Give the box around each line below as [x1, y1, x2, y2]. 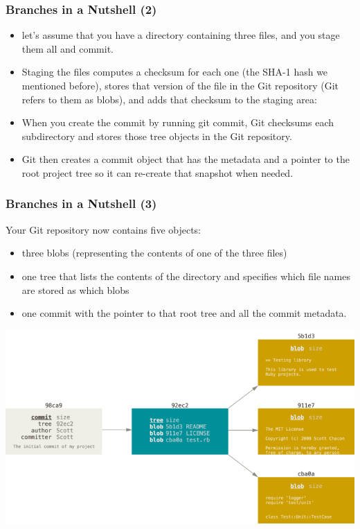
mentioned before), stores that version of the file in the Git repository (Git [21, 78, 339, 92]
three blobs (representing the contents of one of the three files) [21, 245, 287, 260]
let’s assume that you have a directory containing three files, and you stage [21, 28, 340, 42]
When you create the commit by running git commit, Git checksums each [21, 115, 334, 130]
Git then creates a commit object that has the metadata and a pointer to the [21, 152, 350, 166]
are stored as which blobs [21, 282, 129, 297]
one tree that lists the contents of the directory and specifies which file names [21, 268, 350, 283]
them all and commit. [21, 41, 114, 55]
